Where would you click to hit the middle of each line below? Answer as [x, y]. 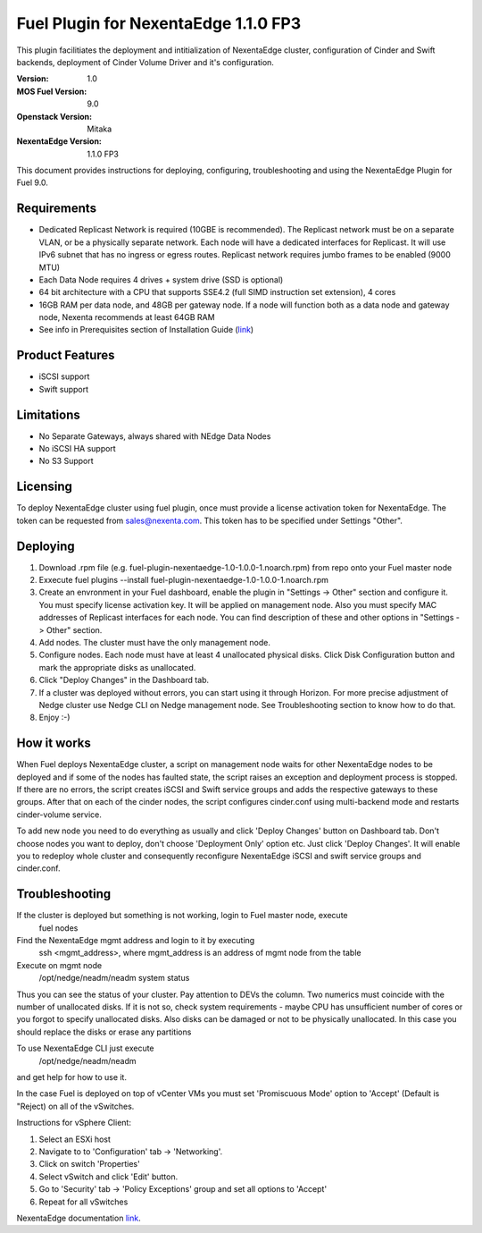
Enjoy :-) [54, 718]
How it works [54, 743]
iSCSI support [64, 376]
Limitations [48, 414]
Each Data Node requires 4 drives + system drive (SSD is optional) [161, 279]
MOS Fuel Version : [52, 91]
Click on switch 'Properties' [89, 1164]
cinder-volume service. [59, 815]
